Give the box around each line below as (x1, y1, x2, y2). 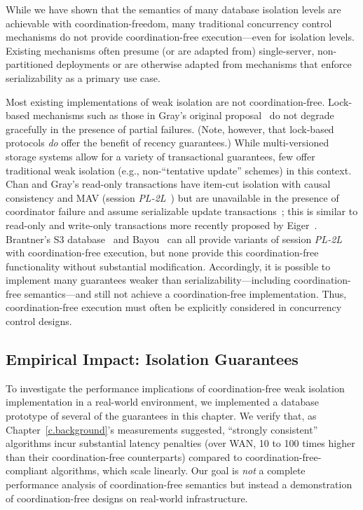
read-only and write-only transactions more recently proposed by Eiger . (6, 217, 317, 232)
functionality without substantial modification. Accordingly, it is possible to (6, 259, 331, 273)
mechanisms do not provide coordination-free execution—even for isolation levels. (6, 29, 355, 44)
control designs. (6, 314, 72, 329)
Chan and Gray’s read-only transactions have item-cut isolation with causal (6, 177, 331, 191)
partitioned (6, 57, 53, 71)
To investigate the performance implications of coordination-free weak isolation (6, 380, 345, 395)
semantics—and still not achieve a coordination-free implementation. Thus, (24, 286, 347, 301)
